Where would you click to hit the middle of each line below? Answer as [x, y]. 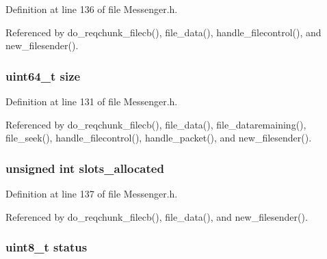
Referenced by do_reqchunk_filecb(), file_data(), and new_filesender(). [157, 216]
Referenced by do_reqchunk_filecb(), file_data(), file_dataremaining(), [156, 124]
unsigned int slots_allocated [85, 168]
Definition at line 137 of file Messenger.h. [92, 193]
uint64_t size [43, 76]
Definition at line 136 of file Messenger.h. [92, 9]
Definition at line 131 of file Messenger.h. [92, 101]
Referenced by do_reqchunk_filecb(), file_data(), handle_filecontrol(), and [163, 32]
